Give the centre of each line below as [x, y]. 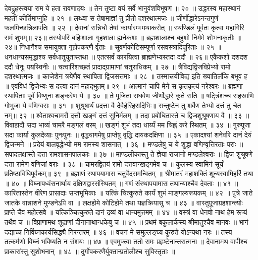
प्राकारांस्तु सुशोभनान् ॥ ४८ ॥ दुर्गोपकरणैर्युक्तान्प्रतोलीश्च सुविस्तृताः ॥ [90, 251]
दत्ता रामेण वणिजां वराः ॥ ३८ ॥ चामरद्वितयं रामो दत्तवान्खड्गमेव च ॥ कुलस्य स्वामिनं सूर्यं [114, 163]
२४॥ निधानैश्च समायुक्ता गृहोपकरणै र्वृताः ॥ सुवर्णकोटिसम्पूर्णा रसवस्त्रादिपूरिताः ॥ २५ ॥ [113, 47]
